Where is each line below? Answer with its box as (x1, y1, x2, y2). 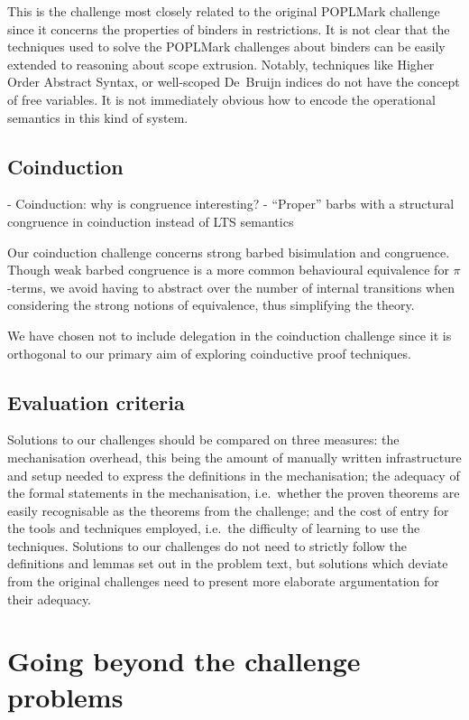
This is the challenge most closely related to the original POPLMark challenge (7, 2, 440, 20)
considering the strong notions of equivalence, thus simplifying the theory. (7, 295, 415, 314)
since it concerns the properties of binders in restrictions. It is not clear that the (7, 19, 450, 38)
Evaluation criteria (7, 388, 185, 416)
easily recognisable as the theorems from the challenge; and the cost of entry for (7, 500, 449, 519)
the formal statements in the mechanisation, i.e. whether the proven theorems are (7, 483, 460, 502)
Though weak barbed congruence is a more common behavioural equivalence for (7, 260, 449, 279)
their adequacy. (7, 589, 92, 608)
